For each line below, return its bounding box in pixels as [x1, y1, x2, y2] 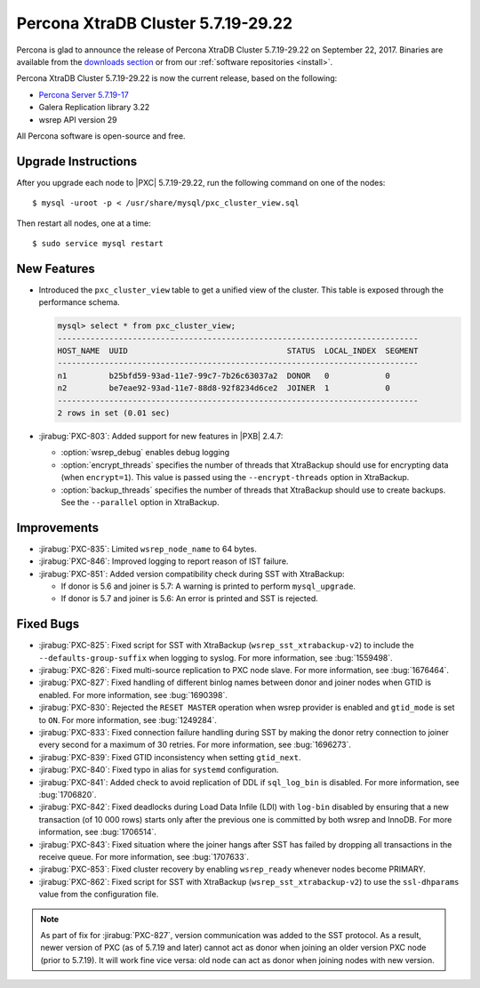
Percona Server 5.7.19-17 [38, 89, 129, 100]
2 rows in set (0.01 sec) [57, 407, 171, 418]
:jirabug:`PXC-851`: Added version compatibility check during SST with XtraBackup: [38, 568, 346, 579]
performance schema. [38, 297, 120, 308]
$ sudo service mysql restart [32, 238, 164, 248]
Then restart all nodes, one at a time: [16, 218, 151, 229]
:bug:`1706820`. [38, 789, 97, 799]
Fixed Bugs [16, 616, 80, 631]
